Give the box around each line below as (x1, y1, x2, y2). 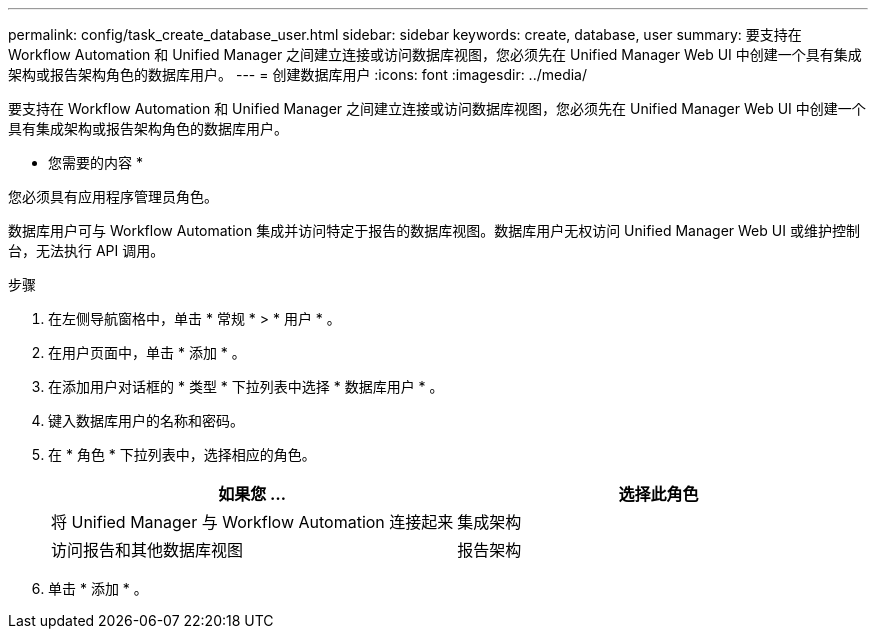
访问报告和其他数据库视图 (51, 540, 244, 560)
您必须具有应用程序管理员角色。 (8, 188, 218, 205)
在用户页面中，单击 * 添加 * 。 (48, 344, 246, 361)
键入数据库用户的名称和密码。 (48, 412, 244, 429)
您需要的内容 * (48, 154, 143, 171)
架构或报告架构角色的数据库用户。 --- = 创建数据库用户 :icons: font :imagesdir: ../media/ (8, 66, 588, 83)
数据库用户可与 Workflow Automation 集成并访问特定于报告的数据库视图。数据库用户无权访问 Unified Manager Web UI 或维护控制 (8, 222, 860, 239)
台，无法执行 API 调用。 (8, 242, 165, 259)
